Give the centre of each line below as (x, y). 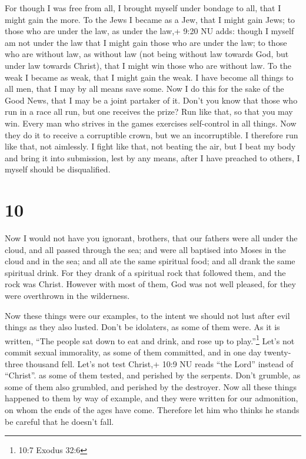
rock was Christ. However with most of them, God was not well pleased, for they (150, 284)
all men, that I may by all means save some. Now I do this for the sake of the (144, 89)
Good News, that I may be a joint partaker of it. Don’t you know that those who (151, 100)
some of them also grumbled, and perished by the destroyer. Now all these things (151, 386)
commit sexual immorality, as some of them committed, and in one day (133, 352)
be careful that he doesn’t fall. (59, 421)
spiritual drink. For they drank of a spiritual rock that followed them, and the (145, 272)
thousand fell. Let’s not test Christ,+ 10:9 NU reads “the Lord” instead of (159, 363)
